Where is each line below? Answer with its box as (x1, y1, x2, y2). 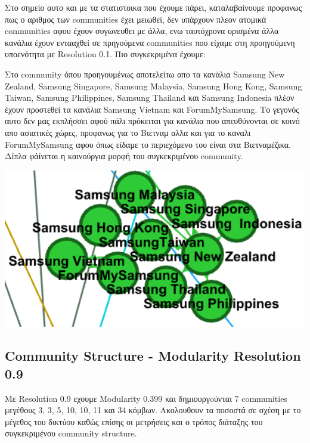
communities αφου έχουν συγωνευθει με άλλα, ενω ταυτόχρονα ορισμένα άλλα (5, 24, 279, 37)
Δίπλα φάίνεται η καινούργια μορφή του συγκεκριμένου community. (5, 150, 243, 162)
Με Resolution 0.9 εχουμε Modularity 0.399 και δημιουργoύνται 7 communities (5, 392, 287, 404)
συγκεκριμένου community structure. (5, 427, 137, 439)
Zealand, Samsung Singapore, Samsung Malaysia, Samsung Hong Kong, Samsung (5, 79, 302, 92)
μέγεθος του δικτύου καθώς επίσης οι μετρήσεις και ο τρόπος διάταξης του (5, 415, 263, 427)
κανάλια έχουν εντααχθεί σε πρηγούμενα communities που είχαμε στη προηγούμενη (5, 36, 295, 48)
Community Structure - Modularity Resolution (5, 346, 301, 365)
